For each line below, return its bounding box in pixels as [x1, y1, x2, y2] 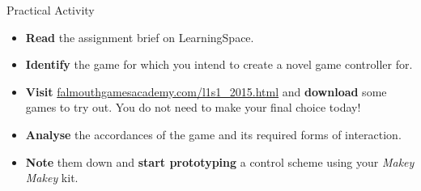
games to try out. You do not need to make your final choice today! [25, 99, 361, 116]
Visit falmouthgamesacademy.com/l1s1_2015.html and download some [25, 83, 387, 100]
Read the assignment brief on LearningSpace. [25, 28, 254, 45]
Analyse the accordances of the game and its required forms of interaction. [25, 125, 402, 142]
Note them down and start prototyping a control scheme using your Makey [25, 153, 415, 170]
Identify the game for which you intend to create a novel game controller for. [25, 56, 413, 73]
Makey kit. [25, 169, 79, 186]
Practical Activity [6, 2, 95, 18]
